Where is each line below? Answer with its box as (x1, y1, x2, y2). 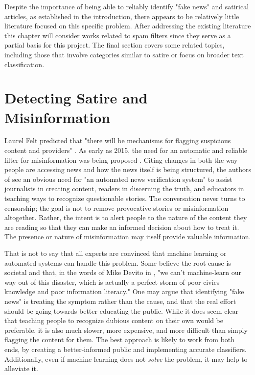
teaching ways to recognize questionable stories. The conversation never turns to (4, 193, 245, 203)
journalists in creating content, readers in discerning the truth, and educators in (4, 183, 244, 194)
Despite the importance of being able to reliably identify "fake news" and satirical (4, 1, 249, 11)
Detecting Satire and (4, 88, 148, 108)
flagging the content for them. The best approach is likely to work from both (4, 334, 235, 345)
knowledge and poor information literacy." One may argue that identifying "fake (4, 286, 244, 297)
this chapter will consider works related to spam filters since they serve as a (4, 30, 231, 40)
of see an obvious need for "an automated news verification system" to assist (4, 174, 232, 184)
